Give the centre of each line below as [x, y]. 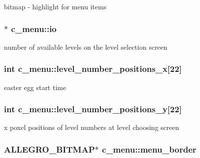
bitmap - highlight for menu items [55, 6]
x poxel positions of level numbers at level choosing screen [92, 127]
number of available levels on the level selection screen [86, 47]
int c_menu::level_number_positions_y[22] [93, 109]
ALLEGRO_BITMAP [50, 149]
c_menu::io [34, 28]
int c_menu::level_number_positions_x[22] [93, 69]
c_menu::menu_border [149, 149]
